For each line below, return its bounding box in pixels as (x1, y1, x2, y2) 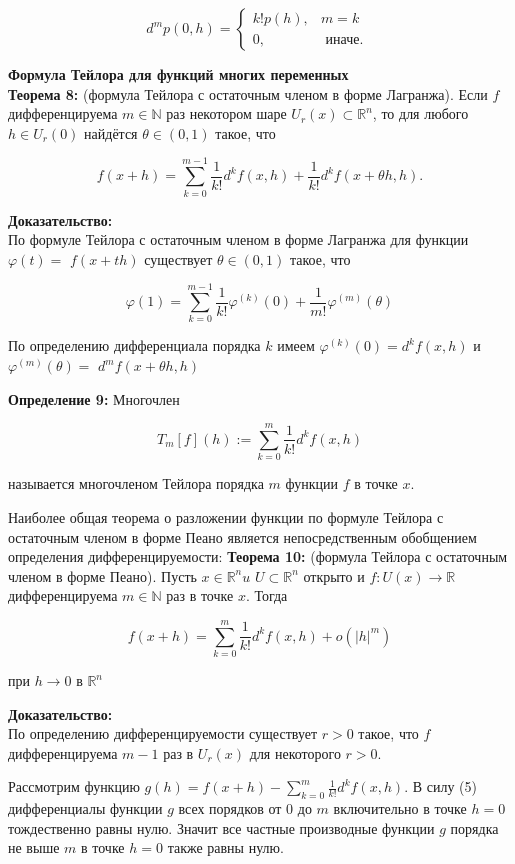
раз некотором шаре (166, 103, 287, 124)
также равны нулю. (167, 837, 284, 858)
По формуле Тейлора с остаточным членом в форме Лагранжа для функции (8, 229, 469, 250)
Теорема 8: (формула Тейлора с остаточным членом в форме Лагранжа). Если (8, 83, 488, 104)
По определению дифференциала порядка (8, 335, 261, 356)
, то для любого (372, 103, 469, 124)
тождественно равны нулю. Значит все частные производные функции (8, 817, 435, 838)
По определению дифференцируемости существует (8, 723, 318, 744)
